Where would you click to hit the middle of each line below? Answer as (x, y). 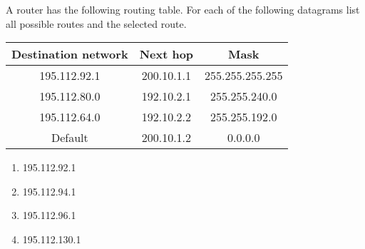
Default (70, 138)
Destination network (70, 54)
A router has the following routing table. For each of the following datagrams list (183, 9)
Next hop (166, 54)
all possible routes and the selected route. (96, 23)
